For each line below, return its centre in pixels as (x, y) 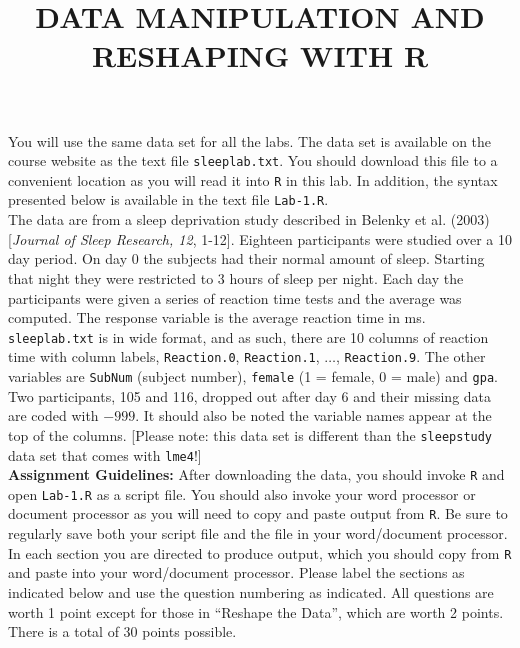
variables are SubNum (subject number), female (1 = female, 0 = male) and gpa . (253, 376)
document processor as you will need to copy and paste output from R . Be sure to (258, 513)
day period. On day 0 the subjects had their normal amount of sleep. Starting (246, 258)
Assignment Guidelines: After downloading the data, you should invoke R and (256, 474)
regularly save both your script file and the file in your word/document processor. (258, 533)
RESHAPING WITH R (260, 55)
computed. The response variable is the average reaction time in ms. (217, 317)
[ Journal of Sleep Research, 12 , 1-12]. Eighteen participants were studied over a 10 (260, 238)
